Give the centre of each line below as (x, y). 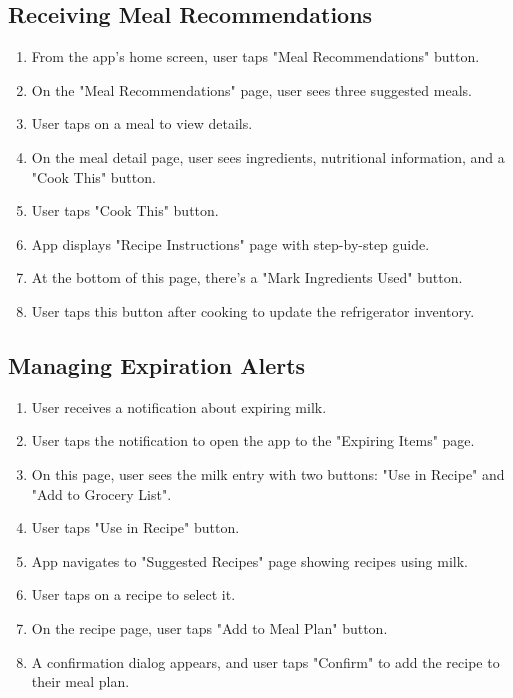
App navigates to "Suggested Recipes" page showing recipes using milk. (249, 560)
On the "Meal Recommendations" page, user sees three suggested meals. (251, 89)
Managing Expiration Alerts (157, 364)
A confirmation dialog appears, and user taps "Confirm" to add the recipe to (265, 661)
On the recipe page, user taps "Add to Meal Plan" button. (209, 627)
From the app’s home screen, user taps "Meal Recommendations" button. (255, 56)
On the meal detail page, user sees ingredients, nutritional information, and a (268, 156)
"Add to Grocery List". (101, 493)
